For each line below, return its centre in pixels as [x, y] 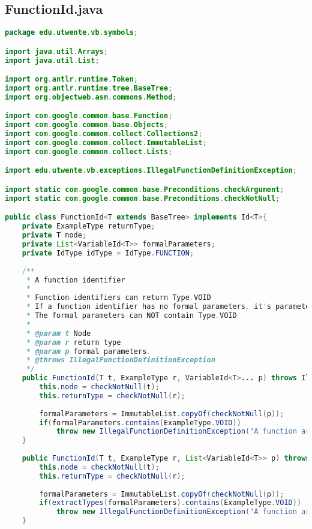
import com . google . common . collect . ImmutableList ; [106, 143]
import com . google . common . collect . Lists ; [89, 151]
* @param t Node [58, 333]
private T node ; [54, 235]
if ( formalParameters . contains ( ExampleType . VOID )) [140, 423]
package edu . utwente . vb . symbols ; [72, 33]
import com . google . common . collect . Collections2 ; [104, 134]
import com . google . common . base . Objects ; [87, 125]
